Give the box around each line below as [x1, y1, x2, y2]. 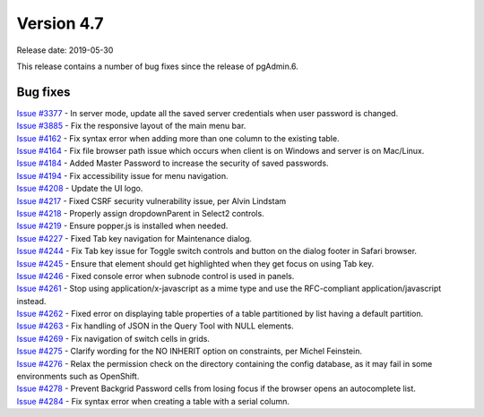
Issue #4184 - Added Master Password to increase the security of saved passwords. [16, 157, 329, 169]
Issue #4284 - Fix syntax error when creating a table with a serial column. [16, 396, 290, 406]
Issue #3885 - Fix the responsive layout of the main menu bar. [16, 121, 246, 132]
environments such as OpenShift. [16, 371, 140, 382]
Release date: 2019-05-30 [16, 45, 114, 55]
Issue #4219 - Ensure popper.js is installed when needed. [16, 220, 229, 232]
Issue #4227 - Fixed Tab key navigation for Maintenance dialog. [16, 233, 253, 243]
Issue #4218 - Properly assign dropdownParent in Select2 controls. [16, 208, 264, 218]
